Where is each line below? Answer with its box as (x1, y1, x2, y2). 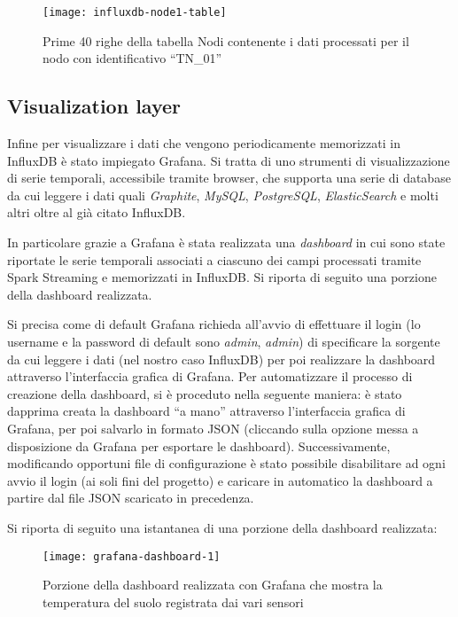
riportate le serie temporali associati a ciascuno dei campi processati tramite (7, 250, 422, 269)
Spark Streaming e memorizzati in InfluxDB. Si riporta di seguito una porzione (7, 268, 437, 286)
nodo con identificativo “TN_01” (43, 49, 222, 67)
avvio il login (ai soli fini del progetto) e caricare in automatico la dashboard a (7, 471, 433, 489)
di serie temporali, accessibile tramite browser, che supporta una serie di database (7, 168, 451, 187)
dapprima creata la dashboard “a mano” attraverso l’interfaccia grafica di (7, 402, 406, 420)
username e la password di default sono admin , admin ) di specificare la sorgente (7, 332, 440, 350)
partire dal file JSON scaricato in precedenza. (7, 488, 254, 507)
